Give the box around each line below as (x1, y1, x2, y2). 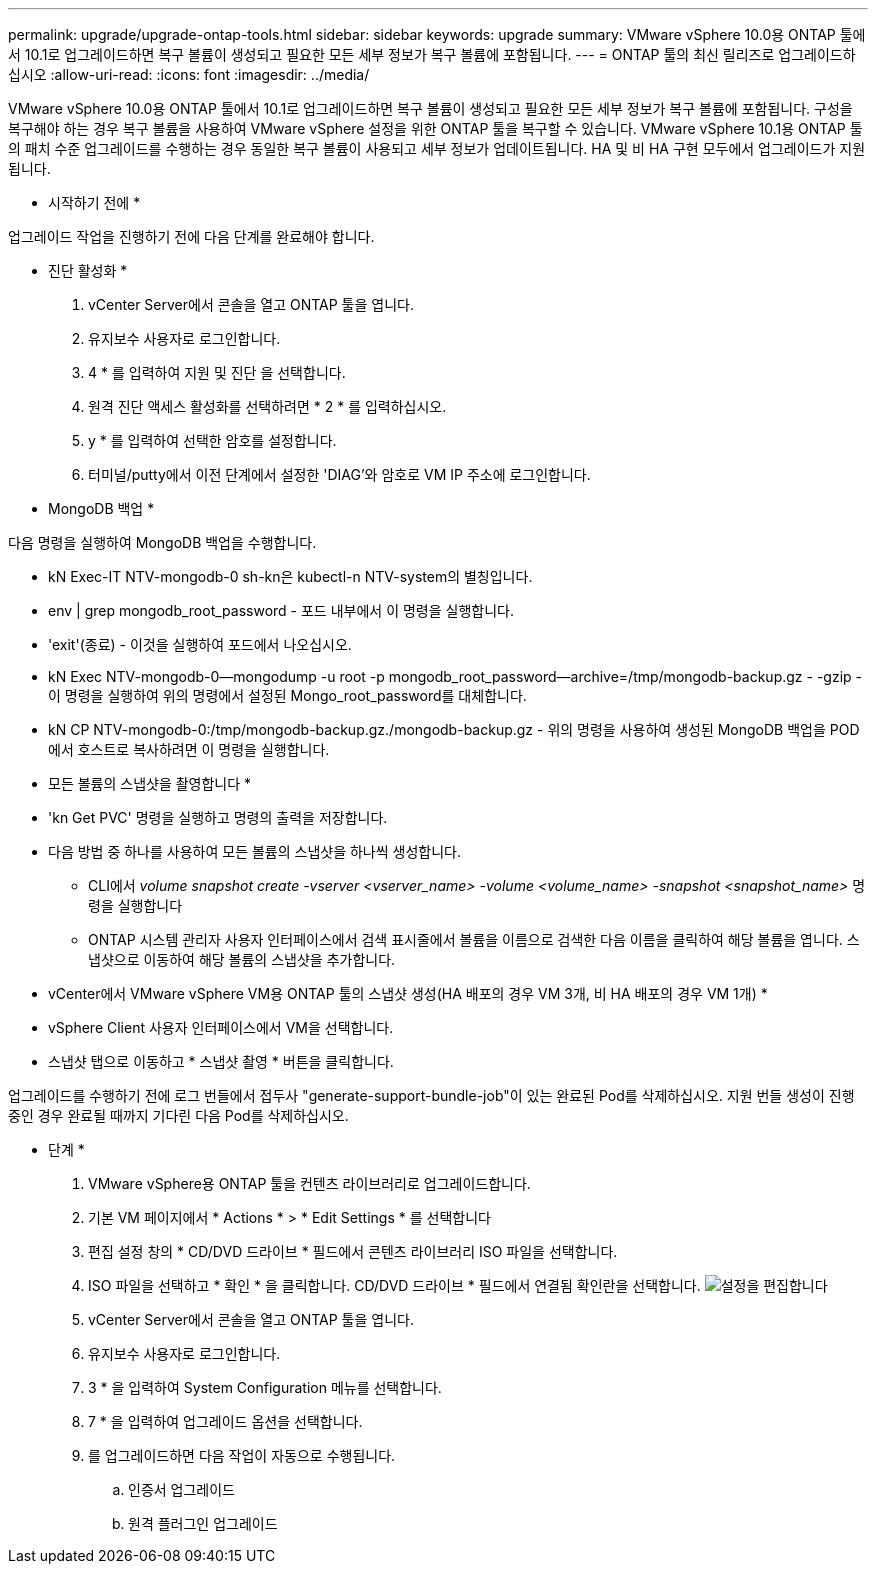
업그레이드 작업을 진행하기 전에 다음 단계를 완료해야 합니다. (8, 228, 375, 245)
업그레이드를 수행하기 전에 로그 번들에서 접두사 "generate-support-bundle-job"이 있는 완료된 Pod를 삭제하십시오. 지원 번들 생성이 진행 (8, 1087, 855, 1104)
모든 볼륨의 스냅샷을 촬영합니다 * (48, 775, 252, 792)
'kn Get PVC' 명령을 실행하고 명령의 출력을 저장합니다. (48, 809, 388, 826)
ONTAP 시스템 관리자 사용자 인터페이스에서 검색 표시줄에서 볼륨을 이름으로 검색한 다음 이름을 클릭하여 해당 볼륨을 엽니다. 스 (88, 931, 860, 948)
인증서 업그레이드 (128, 1481, 235, 1498)
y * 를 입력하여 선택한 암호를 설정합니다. (88, 432, 337, 449)
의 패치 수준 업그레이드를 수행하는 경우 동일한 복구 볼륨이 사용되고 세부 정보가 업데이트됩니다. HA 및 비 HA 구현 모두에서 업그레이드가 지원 (8, 140, 866, 157)
